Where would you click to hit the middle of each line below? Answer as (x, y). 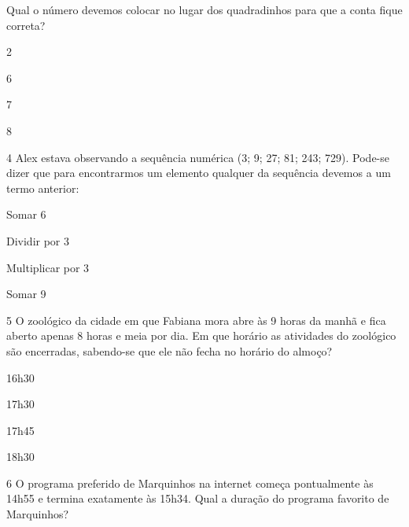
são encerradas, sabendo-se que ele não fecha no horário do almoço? (169, 350)
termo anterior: (43, 188)
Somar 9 (26, 294)
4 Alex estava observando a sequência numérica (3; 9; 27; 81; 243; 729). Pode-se (198, 157)
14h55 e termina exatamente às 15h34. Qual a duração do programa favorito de (198, 498)
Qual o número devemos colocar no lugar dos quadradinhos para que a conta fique (204, 9)
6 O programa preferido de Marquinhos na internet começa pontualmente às (190, 483)
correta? (26, 25)
